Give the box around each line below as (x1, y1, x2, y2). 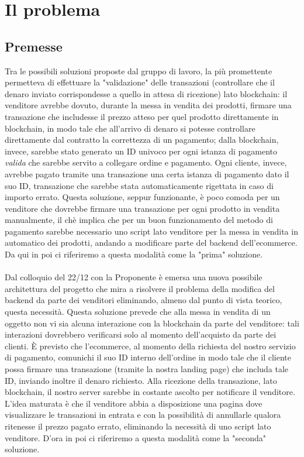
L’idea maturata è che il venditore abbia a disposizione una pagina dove (5, 397, 262, 409)
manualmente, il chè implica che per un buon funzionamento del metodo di (5, 214, 273, 226)
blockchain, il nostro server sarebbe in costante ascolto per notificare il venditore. (5, 386, 295, 398)
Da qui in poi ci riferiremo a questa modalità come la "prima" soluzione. (5, 248, 263, 260)
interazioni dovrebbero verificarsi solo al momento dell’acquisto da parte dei (5, 328, 277, 341)
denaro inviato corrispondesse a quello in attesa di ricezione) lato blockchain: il (5, 87, 288, 99)
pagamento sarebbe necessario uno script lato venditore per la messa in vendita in (5, 225, 298, 237)
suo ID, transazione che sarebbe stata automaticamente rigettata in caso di (5, 179, 274, 191)
